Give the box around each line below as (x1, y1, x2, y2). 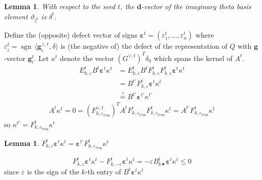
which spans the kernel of (153, 52, 233, 63)
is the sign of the (27, 166, 79, 176)
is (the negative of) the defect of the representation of (60, 41, 227, 51)
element (4, 11, 28, 21)
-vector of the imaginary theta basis (141, 1, 251, 11)
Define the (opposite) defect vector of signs (4, 29, 138, 40)
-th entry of (85, 166, 121, 176)
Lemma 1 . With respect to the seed (4, 1, 115, 11)
